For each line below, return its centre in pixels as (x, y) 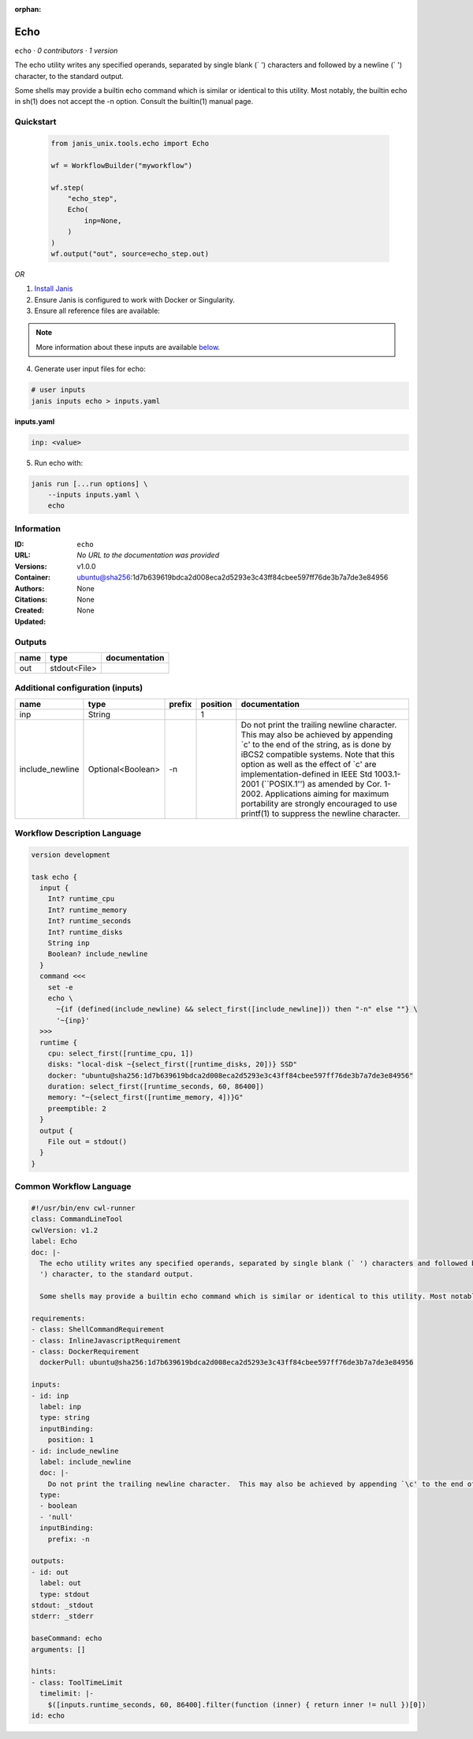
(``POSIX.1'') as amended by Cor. (322, 784)
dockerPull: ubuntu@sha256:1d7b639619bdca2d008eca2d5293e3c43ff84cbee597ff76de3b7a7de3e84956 (227, 1363)
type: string (65, 1418)
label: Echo (54, 1241)
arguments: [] (58, 1649)
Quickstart (35, 122)
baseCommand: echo (67, 1638)
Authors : (30, 588)
